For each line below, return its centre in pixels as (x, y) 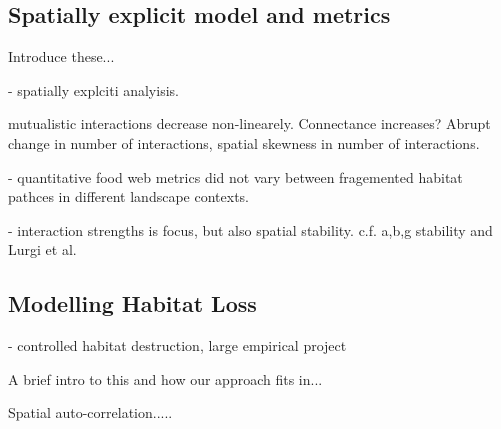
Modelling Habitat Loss (132, 303)
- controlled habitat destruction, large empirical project (177, 345)
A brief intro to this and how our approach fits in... (165, 378)
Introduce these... (61, 56)
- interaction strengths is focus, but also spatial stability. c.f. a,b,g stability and (250, 229)
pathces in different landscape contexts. (128, 196)
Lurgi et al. (42, 249)
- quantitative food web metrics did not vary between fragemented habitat (235, 176)
